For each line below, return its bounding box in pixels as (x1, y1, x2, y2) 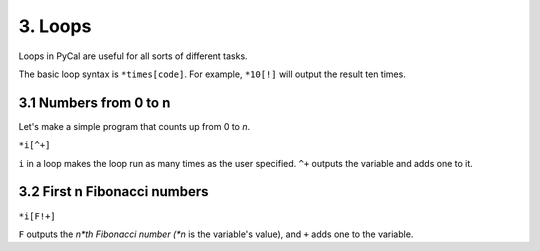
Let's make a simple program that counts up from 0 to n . (18, 120, 251, 132)
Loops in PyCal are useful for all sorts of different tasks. (18, 50, 249, 62)
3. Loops (18, 15, 92, 37)
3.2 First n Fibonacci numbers (18, 183, 209, 200)
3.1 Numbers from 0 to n (18, 94, 171, 111)
